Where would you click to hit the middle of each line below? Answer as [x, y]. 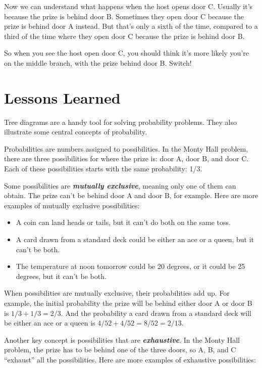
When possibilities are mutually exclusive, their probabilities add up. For [117, 293]
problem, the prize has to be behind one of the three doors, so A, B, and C [120, 350]
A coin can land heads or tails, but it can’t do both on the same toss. [123, 222]
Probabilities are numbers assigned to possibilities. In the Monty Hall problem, [126, 148]
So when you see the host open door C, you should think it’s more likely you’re [126, 53]
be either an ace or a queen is [50, 323]
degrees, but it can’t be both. [61, 276]
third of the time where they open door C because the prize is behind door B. [124, 36]
